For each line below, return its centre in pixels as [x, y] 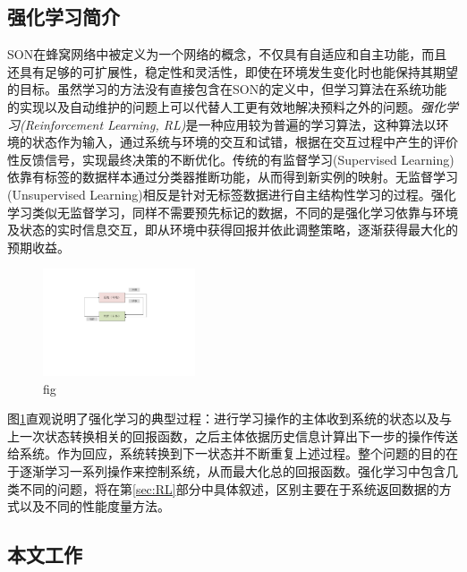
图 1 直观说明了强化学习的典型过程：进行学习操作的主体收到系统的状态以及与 [229, 418]
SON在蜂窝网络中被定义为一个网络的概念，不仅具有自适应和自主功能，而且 [227, 54]
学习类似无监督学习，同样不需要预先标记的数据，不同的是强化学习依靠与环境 [233, 212]
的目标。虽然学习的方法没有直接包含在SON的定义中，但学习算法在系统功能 [227, 89]
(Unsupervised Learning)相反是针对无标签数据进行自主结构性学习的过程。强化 [232, 194]
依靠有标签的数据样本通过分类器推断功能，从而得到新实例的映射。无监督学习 [233, 177]
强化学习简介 [64, 17]
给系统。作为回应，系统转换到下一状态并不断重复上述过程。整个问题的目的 [226, 453]
